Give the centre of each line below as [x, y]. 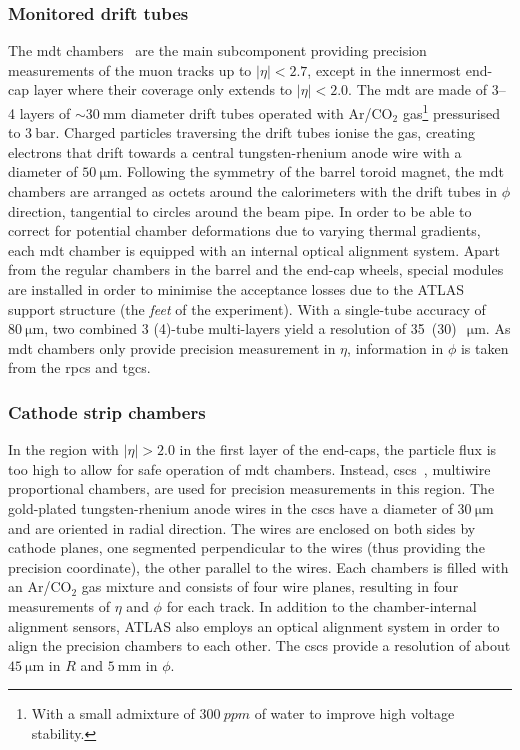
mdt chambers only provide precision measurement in [172, 347]
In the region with [63, 449]
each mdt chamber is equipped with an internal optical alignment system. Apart [254, 249]
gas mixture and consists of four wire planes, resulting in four [270, 586]
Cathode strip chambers [107, 411]
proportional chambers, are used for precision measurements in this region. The [251, 488]
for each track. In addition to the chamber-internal [321, 605]
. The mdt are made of [417, 89]
